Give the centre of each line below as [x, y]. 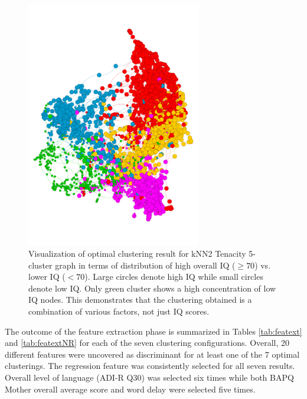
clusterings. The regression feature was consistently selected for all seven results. [150, 366]
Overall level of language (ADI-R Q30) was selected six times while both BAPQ [149, 377]
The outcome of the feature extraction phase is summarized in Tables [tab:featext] [153, 331]
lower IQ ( [47, 277]
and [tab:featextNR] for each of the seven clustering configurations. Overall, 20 [147, 343]
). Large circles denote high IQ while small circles [174, 277]
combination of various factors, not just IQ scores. [119, 311]
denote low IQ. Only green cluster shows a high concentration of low [152, 288]
